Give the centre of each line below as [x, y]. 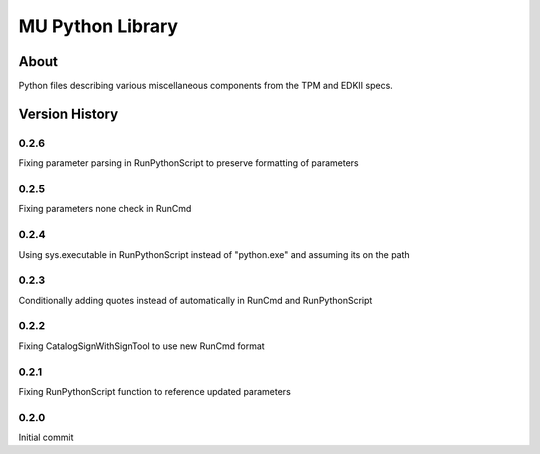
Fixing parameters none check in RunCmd [105, 209]
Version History [68, 113]
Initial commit [46, 437]
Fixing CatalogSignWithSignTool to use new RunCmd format [141, 346]
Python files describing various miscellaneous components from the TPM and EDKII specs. [206, 86]
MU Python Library [98, 26]
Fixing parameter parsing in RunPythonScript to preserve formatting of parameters [188, 163]
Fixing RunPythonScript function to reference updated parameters [155, 391]
